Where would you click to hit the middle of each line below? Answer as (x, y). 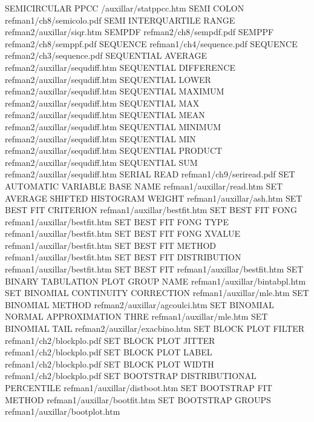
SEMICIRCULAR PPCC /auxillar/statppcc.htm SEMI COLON (125, 8)
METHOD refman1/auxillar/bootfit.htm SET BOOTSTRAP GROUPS (138, 399)
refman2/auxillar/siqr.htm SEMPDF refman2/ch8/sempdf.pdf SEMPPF (139, 32)
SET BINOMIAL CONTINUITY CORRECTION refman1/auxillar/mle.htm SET (157, 293)
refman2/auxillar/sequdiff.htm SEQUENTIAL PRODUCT (114, 150)
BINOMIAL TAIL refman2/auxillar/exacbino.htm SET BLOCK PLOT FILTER (155, 328)
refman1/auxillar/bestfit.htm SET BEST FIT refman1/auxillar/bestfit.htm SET (154, 269)
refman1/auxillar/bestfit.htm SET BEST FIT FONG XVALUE (123, 233)
